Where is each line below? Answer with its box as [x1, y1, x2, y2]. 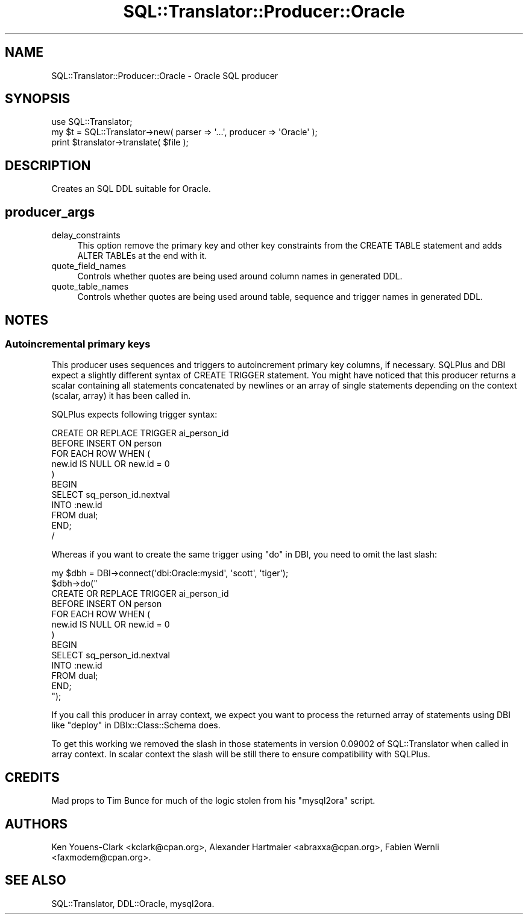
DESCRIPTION [5, 157, 91, 173]
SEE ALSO [5, 873, 66, 888]
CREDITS [5, 769, 60, 785]
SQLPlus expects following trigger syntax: [51, 409, 218, 420]
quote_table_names [51, 281, 129, 292]
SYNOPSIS [5, 91, 71, 107]
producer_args [5, 204, 95, 220]
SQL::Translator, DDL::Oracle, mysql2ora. [51, 898, 215, 909]
